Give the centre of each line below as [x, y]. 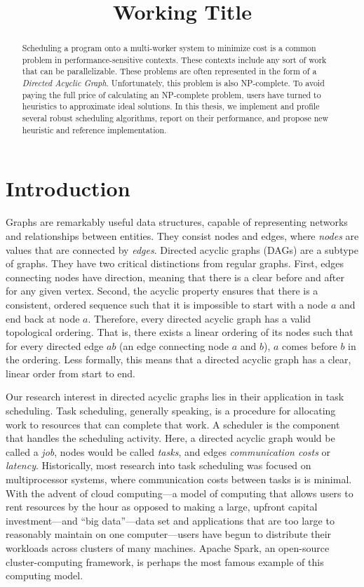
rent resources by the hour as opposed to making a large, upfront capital [162, 507]
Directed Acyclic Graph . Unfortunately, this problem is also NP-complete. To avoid [173, 83]
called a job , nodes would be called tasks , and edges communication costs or [168, 451]
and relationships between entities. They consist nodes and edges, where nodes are [182, 235]
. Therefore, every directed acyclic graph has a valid [200, 318]
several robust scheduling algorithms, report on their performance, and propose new [175, 118]
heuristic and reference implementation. [94, 129]
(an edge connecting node [174, 345]
